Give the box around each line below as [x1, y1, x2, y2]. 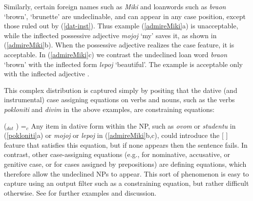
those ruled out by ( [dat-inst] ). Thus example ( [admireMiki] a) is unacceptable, [4, 21, 238, 31]
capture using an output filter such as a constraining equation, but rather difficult [4, 178, 249, 188]
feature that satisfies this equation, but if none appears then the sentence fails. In [4, 139, 248, 150]
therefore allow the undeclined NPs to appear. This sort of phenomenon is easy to [4, 168, 249, 179]
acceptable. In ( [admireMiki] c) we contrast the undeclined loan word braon [4, 49, 228, 59]
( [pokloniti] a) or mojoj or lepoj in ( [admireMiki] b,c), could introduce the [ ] [4, 130, 228, 140]
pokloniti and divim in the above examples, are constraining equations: [4, 104, 215, 114]
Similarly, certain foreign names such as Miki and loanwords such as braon [4, 1, 226, 11]
